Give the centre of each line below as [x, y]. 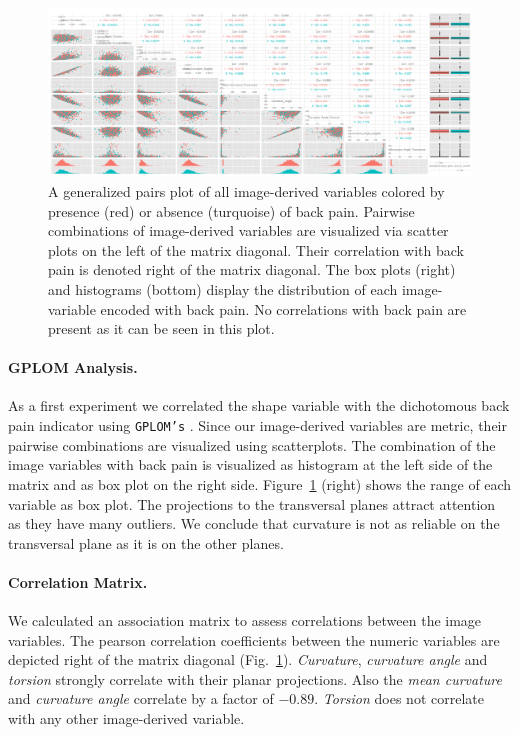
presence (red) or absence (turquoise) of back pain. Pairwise [231, 210]
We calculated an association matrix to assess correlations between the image [245, 620]
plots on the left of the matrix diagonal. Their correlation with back [256, 249]
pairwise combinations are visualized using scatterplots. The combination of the [252, 444]
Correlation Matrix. [78, 581]
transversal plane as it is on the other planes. [146, 542]
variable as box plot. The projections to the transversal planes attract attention [252, 503]
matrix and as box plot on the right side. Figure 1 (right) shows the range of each [260, 483]
